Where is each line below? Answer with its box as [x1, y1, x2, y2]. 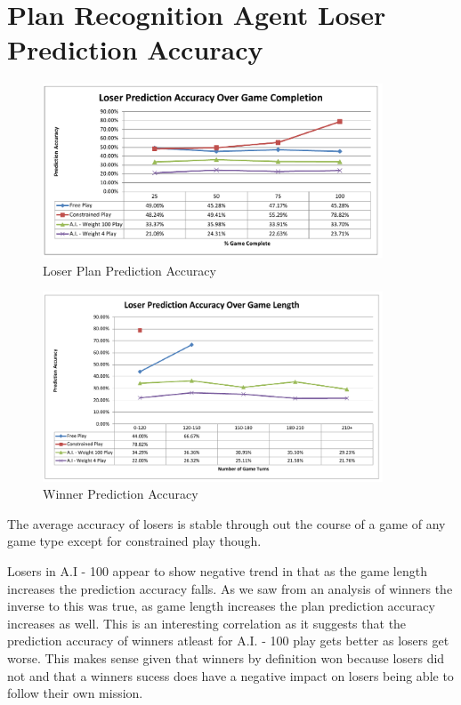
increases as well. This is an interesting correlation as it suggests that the [7, 613, 407, 632]
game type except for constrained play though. [7, 532, 262, 550]
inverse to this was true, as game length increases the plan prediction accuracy [7, 597, 435, 615]
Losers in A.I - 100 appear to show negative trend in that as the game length [7, 562, 427, 581]
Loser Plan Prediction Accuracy [43, 260, 216, 279]
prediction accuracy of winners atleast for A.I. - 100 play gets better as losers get [7, 631, 449, 650]
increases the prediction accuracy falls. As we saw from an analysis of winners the [7, 579, 453, 597]
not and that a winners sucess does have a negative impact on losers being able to [7, 666, 454, 685]
